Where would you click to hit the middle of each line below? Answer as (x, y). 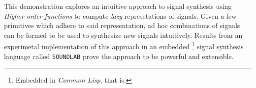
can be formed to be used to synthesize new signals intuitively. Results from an (123, 35)
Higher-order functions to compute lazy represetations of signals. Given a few (120, 15)
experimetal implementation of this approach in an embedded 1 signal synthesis (124, 46)
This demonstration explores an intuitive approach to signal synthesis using (118, 6)
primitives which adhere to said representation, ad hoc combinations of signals (122, 25)
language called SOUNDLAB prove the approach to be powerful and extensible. (119, 56)
